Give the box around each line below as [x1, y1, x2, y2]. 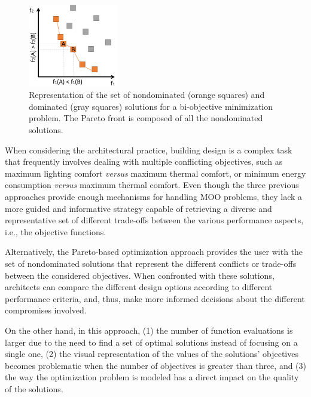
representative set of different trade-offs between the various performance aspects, [5, 214, 304, 226]
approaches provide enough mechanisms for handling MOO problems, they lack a [5, 190, 303, 203]
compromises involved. [5, 304, 87, 316]
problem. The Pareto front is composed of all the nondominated [29, 112, 263, 124]
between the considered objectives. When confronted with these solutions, [5, 269, 275, 281]
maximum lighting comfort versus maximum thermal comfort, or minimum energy [5, 167, 306, 179]
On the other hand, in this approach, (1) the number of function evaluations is [5, 324, 293, 336]
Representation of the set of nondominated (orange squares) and [29, 88, 265, 101]
